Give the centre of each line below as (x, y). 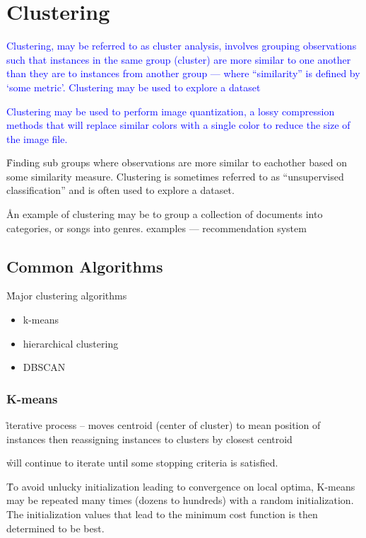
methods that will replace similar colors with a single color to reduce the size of (178, 125)
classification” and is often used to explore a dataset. (120, 190)
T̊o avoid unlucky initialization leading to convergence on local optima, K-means (181, 486)
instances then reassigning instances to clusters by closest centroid (149, 439)
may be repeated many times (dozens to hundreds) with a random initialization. (180, 500)
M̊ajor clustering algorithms (67, 296)
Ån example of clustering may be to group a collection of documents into (165, 214)
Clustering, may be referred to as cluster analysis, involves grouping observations (182, 46)
